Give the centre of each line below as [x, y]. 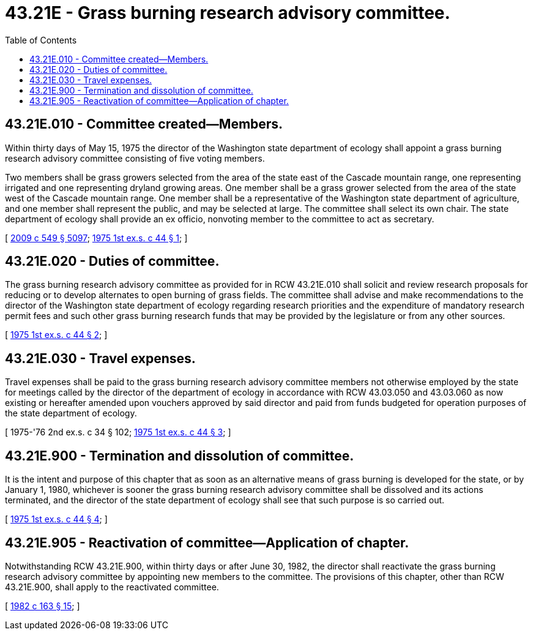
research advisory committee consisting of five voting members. [135, 158]
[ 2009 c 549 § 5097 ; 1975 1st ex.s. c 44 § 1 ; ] [96, 238]
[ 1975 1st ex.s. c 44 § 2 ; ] [56, 335]
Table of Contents [41, 40]
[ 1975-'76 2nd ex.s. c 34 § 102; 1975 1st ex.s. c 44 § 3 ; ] [118, 432]
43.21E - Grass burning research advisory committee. [228, 13]
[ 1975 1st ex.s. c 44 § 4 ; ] [56, 519]
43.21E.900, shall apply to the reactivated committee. [112, 587]
